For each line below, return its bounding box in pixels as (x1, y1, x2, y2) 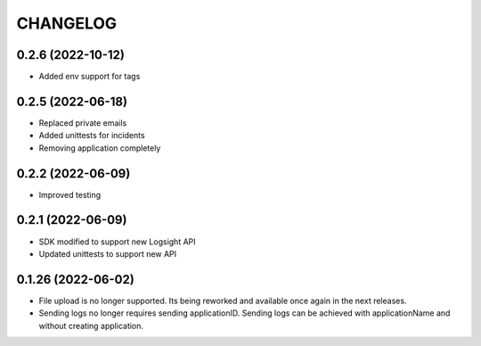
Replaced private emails (38, 117, 127, 128)
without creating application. (38, 320, 144, 331)
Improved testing (38, 189, 102, 200)
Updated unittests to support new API (38, 248, 177, 259)
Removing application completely (38, 143, 161, 153)
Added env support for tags (38, 71, 141, 82)
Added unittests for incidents (38, 130, 146, 141)
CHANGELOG (16, 13, 118, 33)
